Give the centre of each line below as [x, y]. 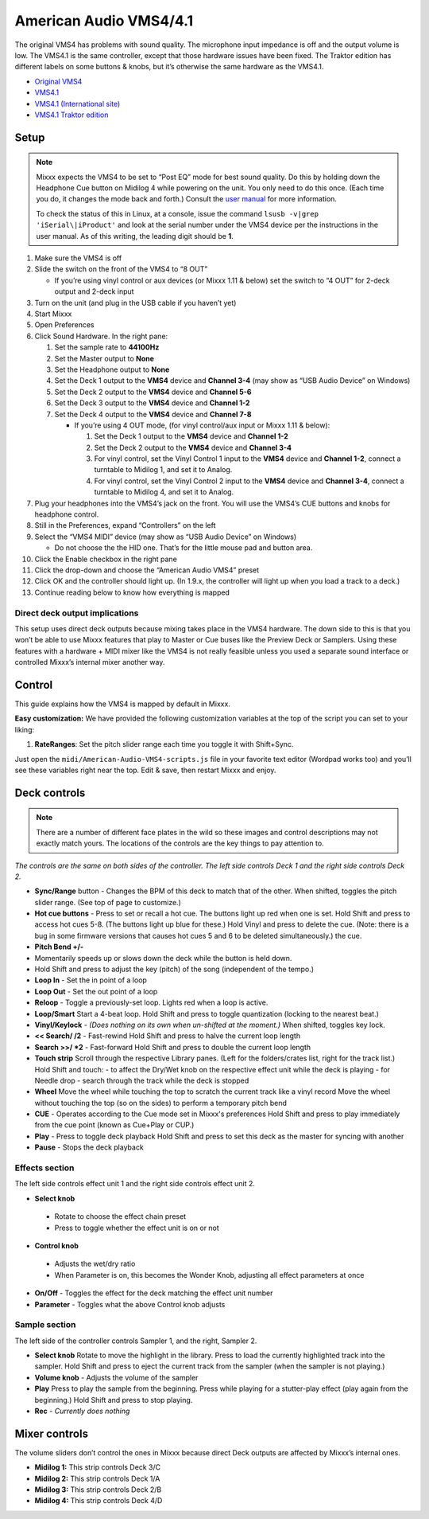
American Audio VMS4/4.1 [104, 21]
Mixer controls [52, 1433]
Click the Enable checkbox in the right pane [106, 559]
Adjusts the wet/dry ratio [95, 1264]
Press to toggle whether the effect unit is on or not [137, 1228]
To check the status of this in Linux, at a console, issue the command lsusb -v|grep [178, 213]
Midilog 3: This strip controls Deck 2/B [98, 1490]
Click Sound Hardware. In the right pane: [101, 336]
